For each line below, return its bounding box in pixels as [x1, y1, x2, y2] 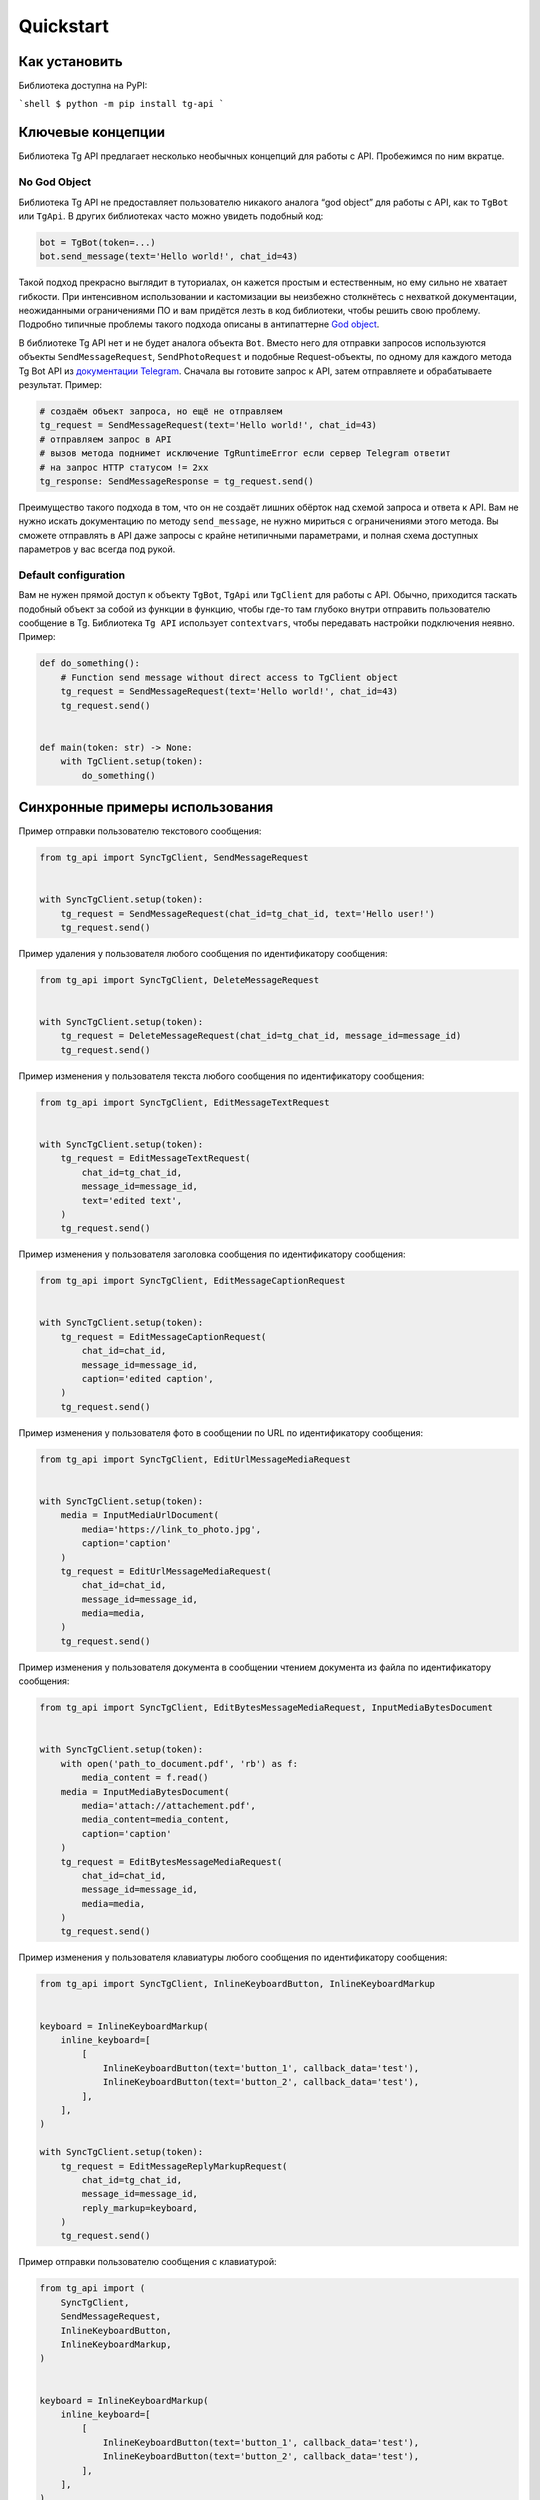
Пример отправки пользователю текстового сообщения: [18, 825, 262, 837]
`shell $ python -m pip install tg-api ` [18, 98, 225, 110]
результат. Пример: [18, 378, 103, 390]
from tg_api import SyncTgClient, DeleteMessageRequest [39, 974, 320, 985]
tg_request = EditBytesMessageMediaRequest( [60, 1856, 283, 1867]
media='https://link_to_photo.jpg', [81, 1523, 262, 1535]
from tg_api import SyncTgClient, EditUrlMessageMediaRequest [39, 1453, 351, 1465]
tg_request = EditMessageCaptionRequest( [60, 1331, 267, 1342]
